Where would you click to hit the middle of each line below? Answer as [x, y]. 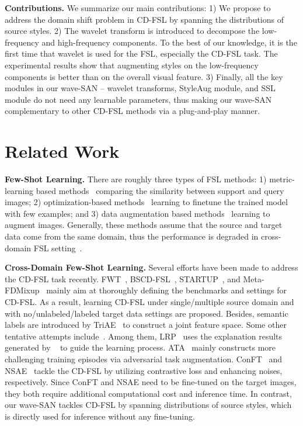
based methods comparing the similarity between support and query [160, 190]
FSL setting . [58, 247]
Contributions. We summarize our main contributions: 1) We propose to [138, 8]
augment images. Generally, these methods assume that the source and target [144, 225]
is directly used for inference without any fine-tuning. [100, 416]
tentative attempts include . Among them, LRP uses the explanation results [144, 336]
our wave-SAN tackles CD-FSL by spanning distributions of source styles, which [148, 405]
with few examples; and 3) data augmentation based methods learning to [137, 213]
